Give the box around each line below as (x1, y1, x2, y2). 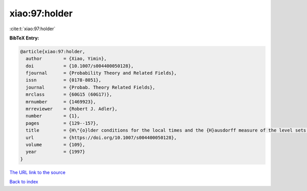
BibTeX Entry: (9, 35, 39, 41)
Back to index (9, 179, 38, 185)
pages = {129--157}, (26, 120, 99, 126)
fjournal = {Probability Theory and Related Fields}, (26, 70, 177, 76)
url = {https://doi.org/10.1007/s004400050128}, (26, 135, 177, 140)
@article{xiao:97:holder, (20, 49, 85, 54)
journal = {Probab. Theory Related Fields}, (26, 84, 156, 90)
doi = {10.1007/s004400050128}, (26, 63, 134, 69)
